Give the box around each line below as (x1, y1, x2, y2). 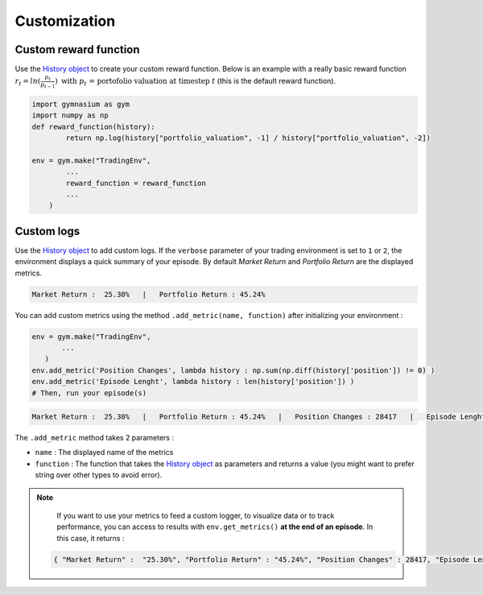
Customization (14, 12, 116, 30)
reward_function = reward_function (65, 178, 207, 188)
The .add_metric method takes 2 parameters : (14, 433, 175, 443)
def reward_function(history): (31, 122, 156, 131)
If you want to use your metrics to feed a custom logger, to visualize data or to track (56, 511, 335, 521)
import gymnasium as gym (31, 99, 130, 109)
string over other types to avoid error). (35, 470, 163, 480)
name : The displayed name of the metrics (35, 448, 174, 457)
